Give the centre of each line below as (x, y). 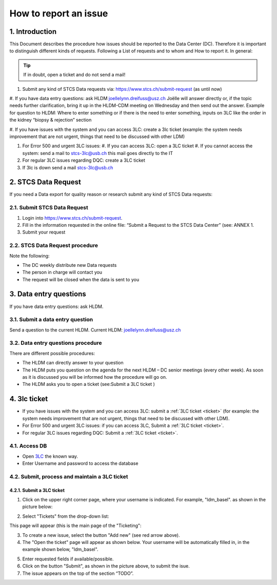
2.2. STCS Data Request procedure (54, 245)
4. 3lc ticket (29, 399)
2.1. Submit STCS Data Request (49, 208)
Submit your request (44, 232)
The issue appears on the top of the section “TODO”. (78, 573)
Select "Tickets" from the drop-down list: (66, 516)
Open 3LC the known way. (50, 456)
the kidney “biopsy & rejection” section (51, 120)
